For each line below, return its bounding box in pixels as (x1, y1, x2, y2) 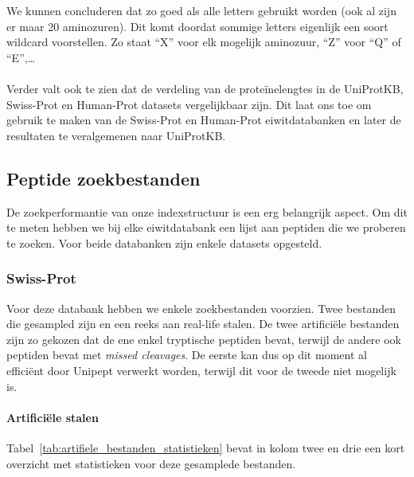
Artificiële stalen (6, 409, 99, 425)
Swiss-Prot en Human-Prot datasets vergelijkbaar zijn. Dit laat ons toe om (6, 96, 372, 112)
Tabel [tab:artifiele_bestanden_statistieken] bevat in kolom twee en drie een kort (6, 439, 405, 455)
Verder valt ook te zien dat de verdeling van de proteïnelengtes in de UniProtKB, (6, 80, 404, 96)
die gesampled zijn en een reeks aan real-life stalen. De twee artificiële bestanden (6, 315, 400, 332)
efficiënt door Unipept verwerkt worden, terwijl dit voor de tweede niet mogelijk (6, 362, 396, 378)
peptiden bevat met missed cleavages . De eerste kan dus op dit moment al (6, 346, 367, 363)
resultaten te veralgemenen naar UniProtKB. (6, 127, 226, 143)
